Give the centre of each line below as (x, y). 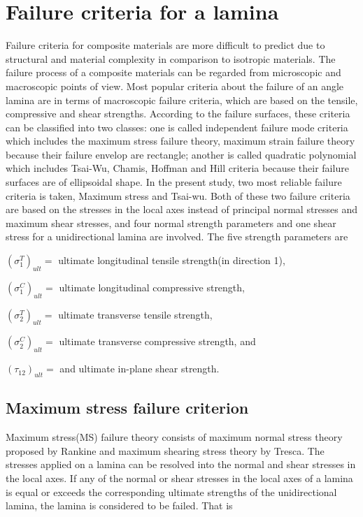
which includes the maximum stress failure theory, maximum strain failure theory (180, 141)
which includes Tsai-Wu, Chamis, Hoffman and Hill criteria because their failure (177, 168)
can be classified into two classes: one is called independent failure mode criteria (177, 127)
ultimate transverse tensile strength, (135, 314)
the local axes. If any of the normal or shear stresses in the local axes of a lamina (179, 478)
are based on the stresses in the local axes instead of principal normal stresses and (182, 209)
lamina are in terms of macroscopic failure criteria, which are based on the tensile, (182, 100)
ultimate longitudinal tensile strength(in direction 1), (172, 260)
